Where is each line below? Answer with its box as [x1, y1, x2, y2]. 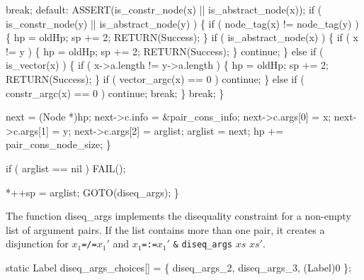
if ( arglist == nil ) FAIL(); [6, 160, 126, 175]
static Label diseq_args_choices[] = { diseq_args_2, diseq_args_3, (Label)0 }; [6, 259, 351, 274]
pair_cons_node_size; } [6, 137, 111, 152]
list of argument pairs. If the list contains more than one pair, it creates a [6, 222, 325, 237]
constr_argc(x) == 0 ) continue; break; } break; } [6, 85, 224, 100]
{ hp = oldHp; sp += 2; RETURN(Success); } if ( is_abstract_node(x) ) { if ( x [6, 30, 359, 45]
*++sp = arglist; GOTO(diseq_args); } [6, 184, 179, 199]
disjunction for [6, 236, 69, 251]
